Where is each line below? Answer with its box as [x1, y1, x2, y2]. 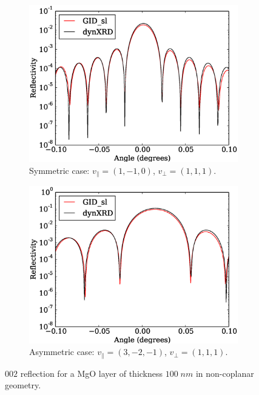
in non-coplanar [195, 367, 254, 379]
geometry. [5, 379, 41, 391]
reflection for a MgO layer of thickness [20, 367, 163, 379]
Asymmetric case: [29, 345, 95, 358]
